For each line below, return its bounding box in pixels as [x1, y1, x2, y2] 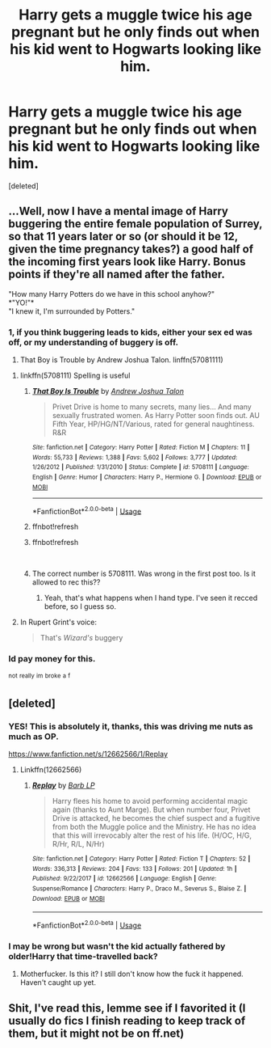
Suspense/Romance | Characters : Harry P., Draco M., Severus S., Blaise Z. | [31, 884, 247, 893]
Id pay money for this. [8, 653, 96, 665]
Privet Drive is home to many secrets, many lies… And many [52, 402, 252, 412]
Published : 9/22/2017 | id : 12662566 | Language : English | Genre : [31, 875, 217, 883]
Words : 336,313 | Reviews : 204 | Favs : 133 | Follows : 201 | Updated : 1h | [31, 864, 237, 873]
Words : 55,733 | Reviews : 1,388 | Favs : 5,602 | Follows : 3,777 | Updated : [31, 453, 238, 462]
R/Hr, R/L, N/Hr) [52, 839, 105, 848]
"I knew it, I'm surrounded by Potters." [8, 306, 135, 316]
